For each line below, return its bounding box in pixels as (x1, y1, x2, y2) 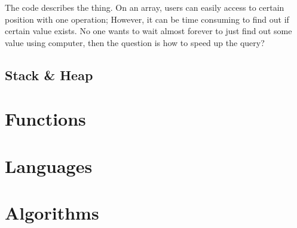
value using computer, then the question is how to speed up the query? (5, 36, 265, 48)
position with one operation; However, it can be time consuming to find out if (5, 13, 289, 25)
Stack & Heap (5, 65, 93, 84)
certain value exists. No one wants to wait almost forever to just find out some (5, 25, 292, 37)
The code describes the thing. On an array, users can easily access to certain (5, 1, 284, 13)
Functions (5, 107, 86, 131)
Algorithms (5, 200, 99, 225)
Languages (5, 153, 93, 178)
